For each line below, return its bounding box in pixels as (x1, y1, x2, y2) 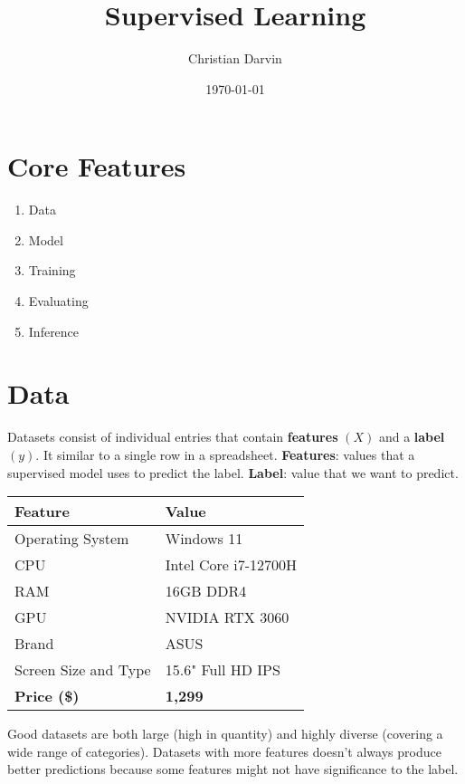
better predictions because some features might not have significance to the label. (7, 760, 459, 779)
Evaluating (28, 292, 89, 311)
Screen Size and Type (14, 659, 151, 681)
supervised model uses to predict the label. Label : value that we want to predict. (7, 463, 459, 482)
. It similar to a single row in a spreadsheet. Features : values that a (35, 445, 415, 464)
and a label (378, 427, 445, 446)
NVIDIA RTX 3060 (165, 607, 289, 628)
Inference (28, 321, 80, 340)
